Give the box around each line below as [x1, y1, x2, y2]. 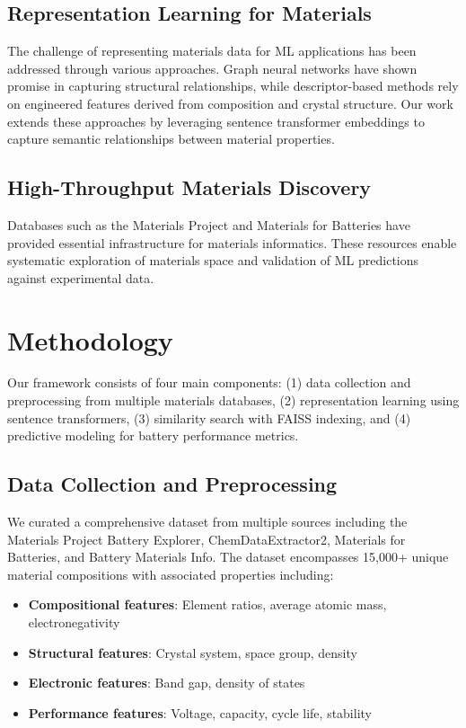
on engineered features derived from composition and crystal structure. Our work [7, 93, 453, 112]
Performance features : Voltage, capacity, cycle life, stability [28, 703, 372, 722]
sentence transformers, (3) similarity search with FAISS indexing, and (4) [7, 408, 411, 427]
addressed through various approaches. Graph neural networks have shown [7, 58, 418, 77]
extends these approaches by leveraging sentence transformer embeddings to [7, 111, 425, 130]
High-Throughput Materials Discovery [7, 173, 372, 201]
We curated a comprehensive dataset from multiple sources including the [7, 512, 408, 531]
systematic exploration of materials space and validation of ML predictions [7, 251, 419, 270]
